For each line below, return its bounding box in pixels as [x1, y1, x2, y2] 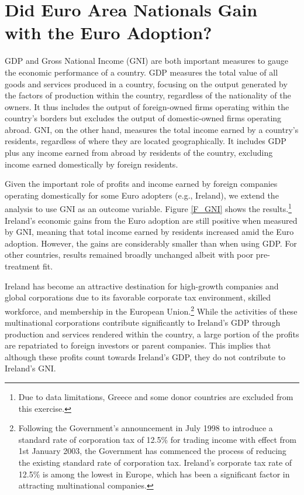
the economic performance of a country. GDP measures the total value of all [5, 66, 278, 78]
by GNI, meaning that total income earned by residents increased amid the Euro [5, 226, 294, 238]
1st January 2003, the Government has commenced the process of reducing [18, 445, 286, 457]
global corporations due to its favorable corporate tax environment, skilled [5, 291, 271, 303]
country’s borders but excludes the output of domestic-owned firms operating [5, 112, 282, 124]
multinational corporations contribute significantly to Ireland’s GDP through [5, 316, 281, 329]
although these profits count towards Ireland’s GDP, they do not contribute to [5, 350, 286, 363]
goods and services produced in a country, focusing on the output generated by [5, 77, 288, 90]
